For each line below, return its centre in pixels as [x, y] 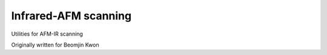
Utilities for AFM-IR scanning [47, 34]
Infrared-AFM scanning [71, 16]
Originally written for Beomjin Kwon [55, 45]
